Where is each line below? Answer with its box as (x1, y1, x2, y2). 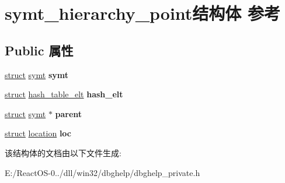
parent (55, 107, 82, 119)
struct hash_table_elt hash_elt (5, 88, 123, 100)
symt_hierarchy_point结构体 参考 (5, 1, 281, 25)
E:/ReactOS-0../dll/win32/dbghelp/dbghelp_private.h (5, 166, 200, 178)
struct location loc (5, 127, 71, 139)
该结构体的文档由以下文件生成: (5, 146, 121, 159)
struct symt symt (5, 68, 68, 80)
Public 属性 (5, 41, 74, 59)
